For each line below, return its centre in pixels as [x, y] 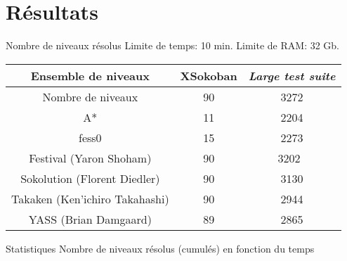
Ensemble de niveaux [90, 75]
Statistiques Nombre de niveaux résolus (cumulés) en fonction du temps [160, 248]
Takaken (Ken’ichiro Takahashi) [90, 198]
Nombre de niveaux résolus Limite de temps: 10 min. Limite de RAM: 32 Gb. [173, 45]
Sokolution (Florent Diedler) [90, 178]
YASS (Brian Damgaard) [90, 219]
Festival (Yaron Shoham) [90, 158]
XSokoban [209, 75]
